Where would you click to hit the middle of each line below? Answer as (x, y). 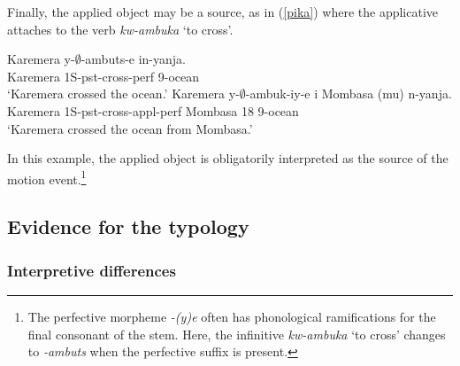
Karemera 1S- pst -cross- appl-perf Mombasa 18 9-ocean (153, 110)
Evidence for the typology (128, 226)
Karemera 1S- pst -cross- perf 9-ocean (103, 76)
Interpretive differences (92, 270)
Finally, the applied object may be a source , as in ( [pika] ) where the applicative (222, 12)
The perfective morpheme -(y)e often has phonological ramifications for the (232, 316)
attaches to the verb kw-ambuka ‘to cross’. (120, 29)
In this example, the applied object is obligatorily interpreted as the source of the (228, 158)
